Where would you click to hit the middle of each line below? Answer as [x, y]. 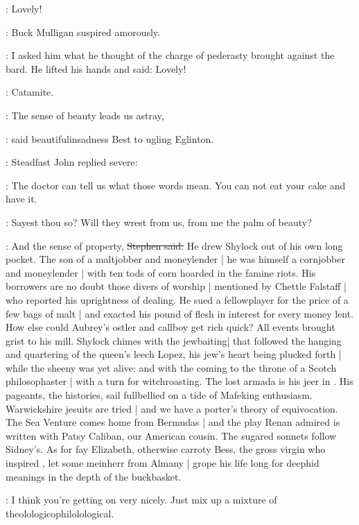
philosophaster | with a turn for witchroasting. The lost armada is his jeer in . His [179, 381]
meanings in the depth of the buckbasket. [94, 476]
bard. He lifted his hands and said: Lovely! [96, 68]
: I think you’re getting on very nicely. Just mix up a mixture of [141, 500]
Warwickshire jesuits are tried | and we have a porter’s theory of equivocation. [172, 408]
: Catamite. [30, 92]
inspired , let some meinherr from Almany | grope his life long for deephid [163, 463]
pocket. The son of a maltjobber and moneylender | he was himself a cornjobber [175, 259]
